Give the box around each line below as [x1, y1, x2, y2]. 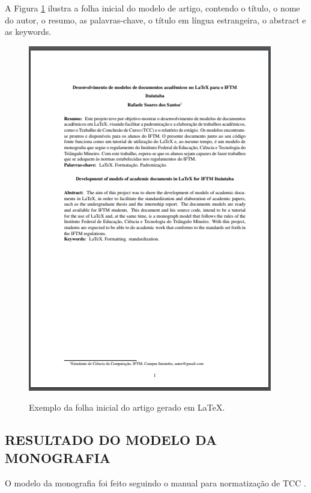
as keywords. [5, 25, 52, 38]
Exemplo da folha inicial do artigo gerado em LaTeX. [29, 401, 225, 414]
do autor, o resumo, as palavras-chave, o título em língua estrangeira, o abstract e [5, 13, 306, 26]
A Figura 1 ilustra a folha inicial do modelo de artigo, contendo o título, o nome [5, 2, 300, 14]
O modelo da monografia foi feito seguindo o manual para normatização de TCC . [5, 476, 306, 489]
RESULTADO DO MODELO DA [5, 430, 217, 449]
